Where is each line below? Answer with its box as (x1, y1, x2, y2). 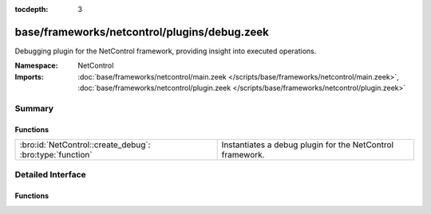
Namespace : (14, 60, 59, 71)
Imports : (14, 72, 44, 81)
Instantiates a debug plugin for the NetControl (221, 139, 394, 150)
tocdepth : (14, 5, 49, 14)
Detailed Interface (14, 169, 87, 181)
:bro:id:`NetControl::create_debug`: (19, 139, 151, 150)
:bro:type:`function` (19, 150, 93, 161)
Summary (14, 103, 54, 114)
